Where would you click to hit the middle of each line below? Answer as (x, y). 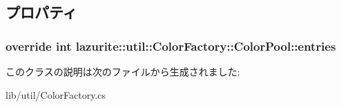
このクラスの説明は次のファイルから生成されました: (123, 71)
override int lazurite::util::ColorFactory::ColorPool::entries (171, 46)
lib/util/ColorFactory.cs (56, 94)
